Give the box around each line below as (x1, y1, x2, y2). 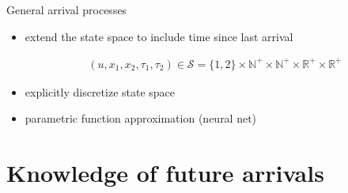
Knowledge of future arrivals (6, 157, 324, 189)
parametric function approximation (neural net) (25, 110, 257, 127)
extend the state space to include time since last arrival (25, 28, 293, 44)
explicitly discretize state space (25, 83, 176, 100)
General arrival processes (6, 2, 127, 17)
